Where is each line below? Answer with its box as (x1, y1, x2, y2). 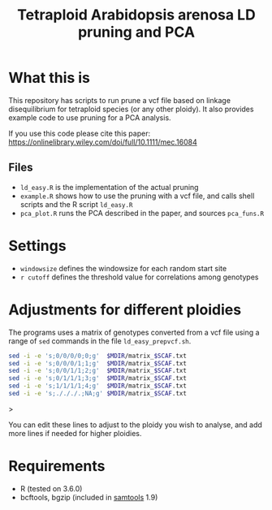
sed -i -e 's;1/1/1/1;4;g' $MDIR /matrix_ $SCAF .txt (8, 382, 187, 391)
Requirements (8, 457, 106, 476)
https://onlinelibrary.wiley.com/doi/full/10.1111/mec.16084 (8, 136, 197, 147)
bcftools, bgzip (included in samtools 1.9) (19, 492, 158, 502)
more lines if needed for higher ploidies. (8, 428, 142, 438)
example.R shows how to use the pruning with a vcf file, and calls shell (19, 191, 255, 201)
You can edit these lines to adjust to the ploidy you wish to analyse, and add (8, 420, 262, 430)
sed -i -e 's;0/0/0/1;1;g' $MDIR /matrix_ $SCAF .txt (8, 359, 187, 367)
